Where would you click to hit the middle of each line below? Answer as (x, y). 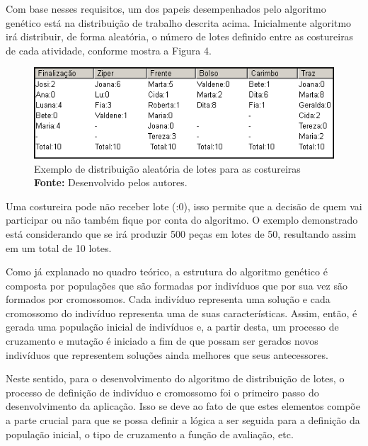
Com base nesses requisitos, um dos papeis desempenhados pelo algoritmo (166, 8)
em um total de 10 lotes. (59, 247)
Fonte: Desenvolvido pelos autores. (111, 182)
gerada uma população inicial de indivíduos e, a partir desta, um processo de (172, 327)
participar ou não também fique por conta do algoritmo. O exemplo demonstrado (182, 220)
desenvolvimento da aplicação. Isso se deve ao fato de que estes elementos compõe (183, 406)
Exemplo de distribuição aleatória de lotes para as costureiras (167, 168)
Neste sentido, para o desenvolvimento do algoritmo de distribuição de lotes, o (175, 378)
